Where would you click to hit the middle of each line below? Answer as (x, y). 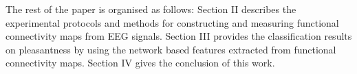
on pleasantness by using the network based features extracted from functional (171, 49)
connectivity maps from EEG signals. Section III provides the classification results (179, 36)
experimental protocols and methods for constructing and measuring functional (172, 22)
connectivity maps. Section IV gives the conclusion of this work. (140, 63)
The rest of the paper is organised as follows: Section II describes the (151, 9)
